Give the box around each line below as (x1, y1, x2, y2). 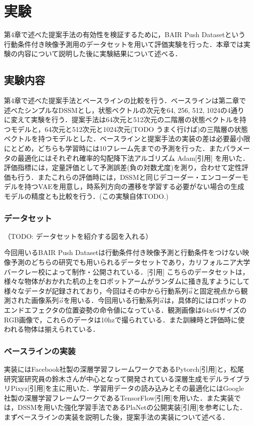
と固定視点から (192, 285, 241, 296)
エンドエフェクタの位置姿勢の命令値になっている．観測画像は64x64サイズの (4, 305, 247, 315)
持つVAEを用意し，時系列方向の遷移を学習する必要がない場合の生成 (24, 181, 244, 191)
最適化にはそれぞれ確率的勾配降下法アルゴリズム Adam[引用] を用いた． (17, 152, 250, 163)
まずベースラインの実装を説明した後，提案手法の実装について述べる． (4, 411, 229, 422)
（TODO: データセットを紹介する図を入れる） (4, 231, 153, 241)
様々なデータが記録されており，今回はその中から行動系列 (4, 285, 188, 296)
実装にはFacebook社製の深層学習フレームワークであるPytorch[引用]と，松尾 (4, 364, 244, 374)
